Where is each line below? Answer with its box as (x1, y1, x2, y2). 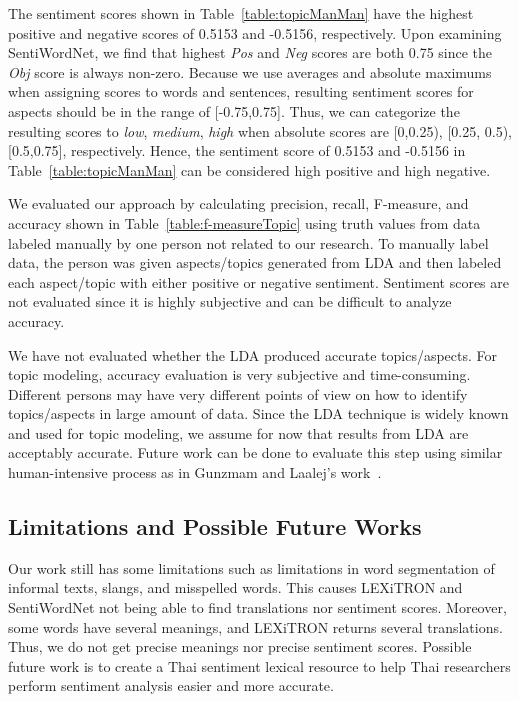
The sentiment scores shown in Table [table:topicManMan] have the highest (8, 3, 474, 23)
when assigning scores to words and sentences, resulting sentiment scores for (8, 81, 474, 102)
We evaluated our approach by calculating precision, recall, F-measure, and (8, 193, 469, 214)
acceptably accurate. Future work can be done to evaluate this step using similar (8, 442, 503, 463)
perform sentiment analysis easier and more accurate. (8, 675, 334, 696)
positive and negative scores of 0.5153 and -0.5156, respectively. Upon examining (8, 22, 502, 43)
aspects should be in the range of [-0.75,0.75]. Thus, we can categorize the (8, 100, 460, 121)
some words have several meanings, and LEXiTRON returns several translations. (8, 616, 503, 637)
